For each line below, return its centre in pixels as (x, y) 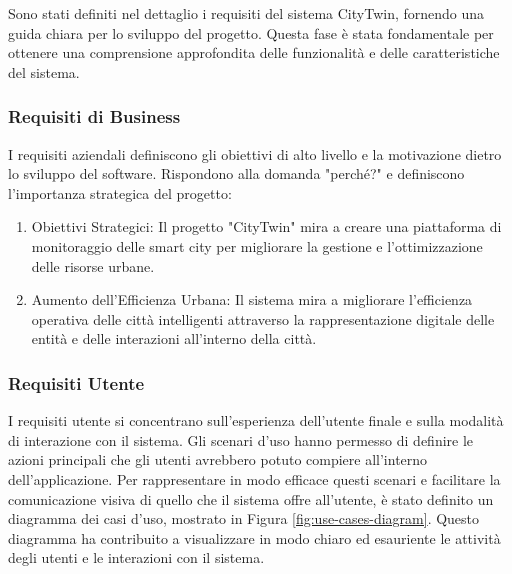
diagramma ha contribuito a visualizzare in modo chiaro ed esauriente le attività (254, 537)
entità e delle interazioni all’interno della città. (174, 338)
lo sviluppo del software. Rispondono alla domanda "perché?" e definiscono (236, 173)
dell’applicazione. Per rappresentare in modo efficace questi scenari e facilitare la (254, 478)
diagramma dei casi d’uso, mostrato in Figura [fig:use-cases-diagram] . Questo (244, 518)
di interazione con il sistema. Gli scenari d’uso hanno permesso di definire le (241, 439)
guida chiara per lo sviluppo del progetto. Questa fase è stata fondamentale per (251, 32)
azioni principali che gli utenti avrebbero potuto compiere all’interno (218, 459)
